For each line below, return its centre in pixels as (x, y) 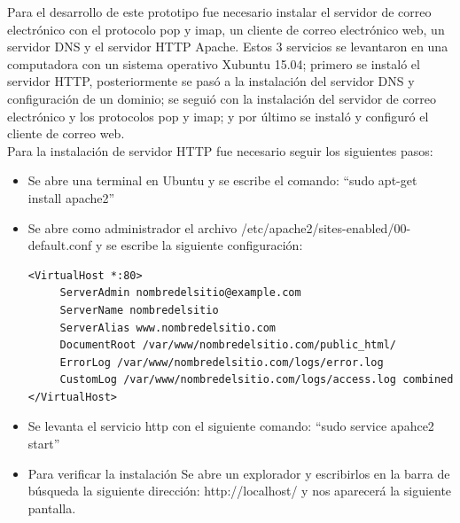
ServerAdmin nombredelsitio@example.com (180, 293)
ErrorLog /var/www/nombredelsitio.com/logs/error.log (222, 362)
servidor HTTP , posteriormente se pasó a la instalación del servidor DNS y (211, 81)
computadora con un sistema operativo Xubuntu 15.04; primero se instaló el (214, 63)
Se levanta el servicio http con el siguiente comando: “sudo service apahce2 (231, 426)
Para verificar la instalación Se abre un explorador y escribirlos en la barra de (239, 473)
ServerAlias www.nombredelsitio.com (168, 328)
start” (44, 444)
